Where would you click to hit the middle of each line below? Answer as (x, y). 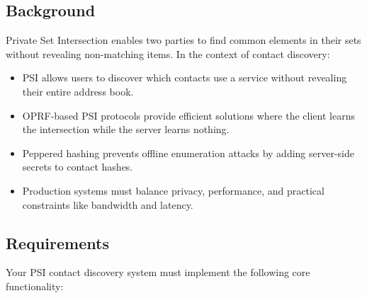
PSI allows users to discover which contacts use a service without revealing (185, 78)
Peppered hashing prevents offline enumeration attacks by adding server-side (188, 153)
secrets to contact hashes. (78, 167)
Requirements (57, 242)
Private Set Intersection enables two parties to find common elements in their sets (183, 40)
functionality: (35, 286)
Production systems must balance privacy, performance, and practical (173, 190)
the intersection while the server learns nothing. (126, 129)
